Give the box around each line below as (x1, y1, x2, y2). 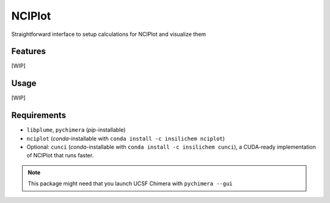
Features (11, 46, 46, 57)
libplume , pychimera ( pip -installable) (26, 126, 126, 134)
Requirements (11, 110, 67, 121)
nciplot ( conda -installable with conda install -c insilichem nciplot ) (26, 135, 226, 142)
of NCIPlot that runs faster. (26, 152, 94, 159)
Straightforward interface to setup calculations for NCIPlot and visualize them (11, 30, 207, 38)
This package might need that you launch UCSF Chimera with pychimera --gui (28, 180, 233, 187)
